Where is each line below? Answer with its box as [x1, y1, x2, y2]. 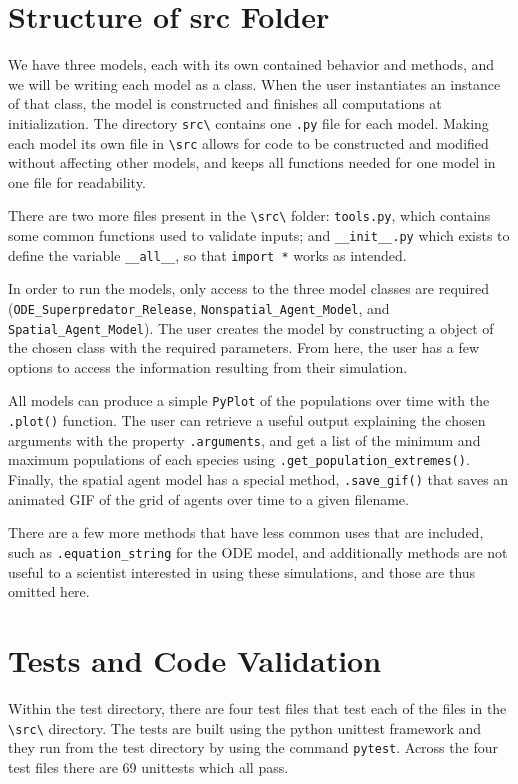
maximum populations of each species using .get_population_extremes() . [8, 449, 470, 470]
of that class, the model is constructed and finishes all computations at [8, 93, 442, 114]
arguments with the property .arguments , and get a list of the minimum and [8, 429, 481, 450]
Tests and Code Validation [8, 639, 382, 680]
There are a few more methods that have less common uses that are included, [8, 522, 484, 543]
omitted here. [8, 581, 90, 602]
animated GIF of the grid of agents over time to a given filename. [8, 488, 409, 509]
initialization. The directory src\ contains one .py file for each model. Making [8, 112, 489, 133]
